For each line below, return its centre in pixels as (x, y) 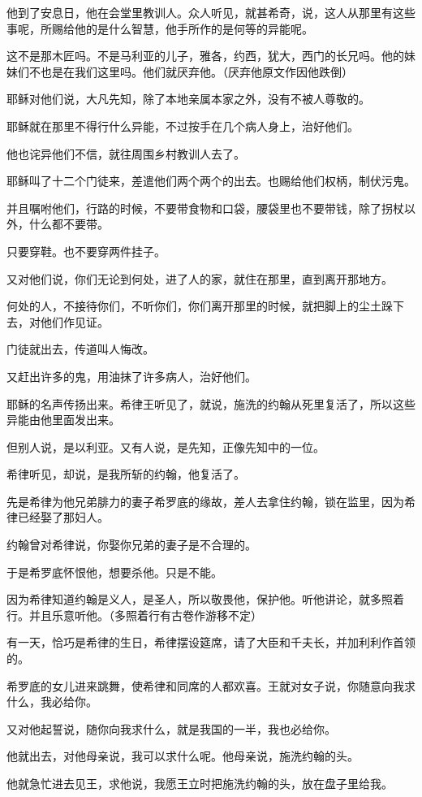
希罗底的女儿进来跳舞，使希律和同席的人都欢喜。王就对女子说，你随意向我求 (211, 685)
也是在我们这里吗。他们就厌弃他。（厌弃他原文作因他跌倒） (196, 71)
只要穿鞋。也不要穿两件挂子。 (86, 251)
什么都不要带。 (69, 224)
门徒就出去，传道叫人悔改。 (80, 349)
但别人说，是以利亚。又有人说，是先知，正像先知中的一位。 (166, 446)
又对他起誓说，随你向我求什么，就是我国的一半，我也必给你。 (171, 728)
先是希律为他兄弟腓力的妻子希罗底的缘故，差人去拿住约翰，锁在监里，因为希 (211, 501)
